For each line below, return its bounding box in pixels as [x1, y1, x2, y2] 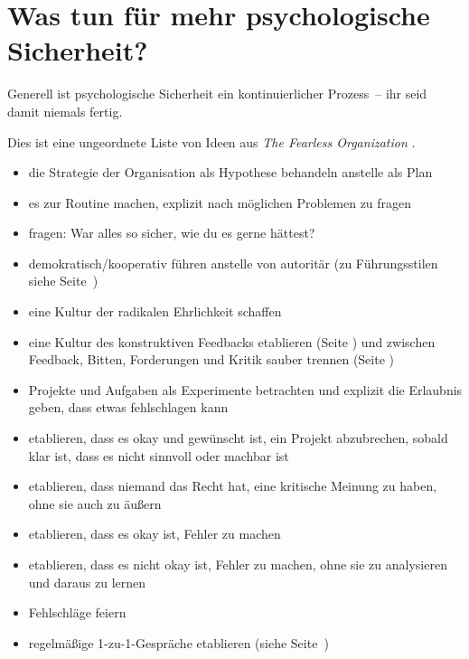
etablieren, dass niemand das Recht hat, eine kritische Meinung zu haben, [28, 476, 437, 495]
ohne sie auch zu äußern [28, 494, 162, 513]
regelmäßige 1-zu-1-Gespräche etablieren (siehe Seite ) [28, 633, 329, 652]
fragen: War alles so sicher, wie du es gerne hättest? [28, 223, 315, 242]
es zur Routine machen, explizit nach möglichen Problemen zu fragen [28, 193, 412, 212]
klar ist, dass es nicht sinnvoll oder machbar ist [28, 446, 289, 465]
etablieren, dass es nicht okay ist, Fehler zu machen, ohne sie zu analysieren [28, 555, 447, 573]
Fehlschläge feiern [28, 603, 127, 622]
